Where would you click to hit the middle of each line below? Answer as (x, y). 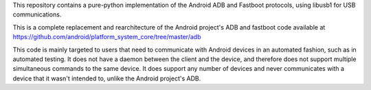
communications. (37, 14)
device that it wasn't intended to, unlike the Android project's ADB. (107, 78)
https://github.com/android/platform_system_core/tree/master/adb (107, 37)
